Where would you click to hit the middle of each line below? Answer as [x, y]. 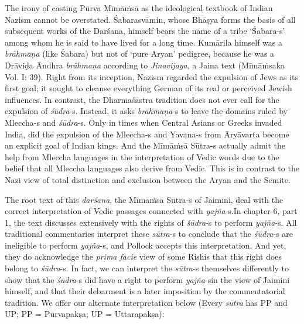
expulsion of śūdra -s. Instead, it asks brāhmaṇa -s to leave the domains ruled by [146, 111]
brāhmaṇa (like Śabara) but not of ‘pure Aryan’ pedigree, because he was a [140, 54]
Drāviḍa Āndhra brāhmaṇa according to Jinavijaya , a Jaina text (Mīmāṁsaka [145, 65]
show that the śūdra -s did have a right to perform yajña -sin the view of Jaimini [147, 279]
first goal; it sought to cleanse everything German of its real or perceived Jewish [148, 88]
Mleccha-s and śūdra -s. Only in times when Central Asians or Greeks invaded [144, 122]
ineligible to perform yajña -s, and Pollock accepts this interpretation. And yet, [146, 245]
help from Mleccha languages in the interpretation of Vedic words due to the [142, 156]
